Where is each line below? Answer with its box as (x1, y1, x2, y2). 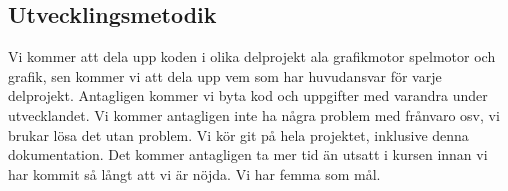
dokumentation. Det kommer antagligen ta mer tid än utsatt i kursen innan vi (8, 144, 488, 165)
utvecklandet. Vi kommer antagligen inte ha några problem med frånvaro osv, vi (8, 104, 500, 125)
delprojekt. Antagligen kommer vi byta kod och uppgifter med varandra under (8, 85, 488, 106)
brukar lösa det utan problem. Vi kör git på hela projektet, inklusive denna (8, 124, 469, 145)
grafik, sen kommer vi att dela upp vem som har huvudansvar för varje (8, 65, 442, 86)
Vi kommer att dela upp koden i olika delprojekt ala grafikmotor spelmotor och (8, 46, 496, 67)
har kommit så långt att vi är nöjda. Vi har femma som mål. (8, 163, 381, 184)
